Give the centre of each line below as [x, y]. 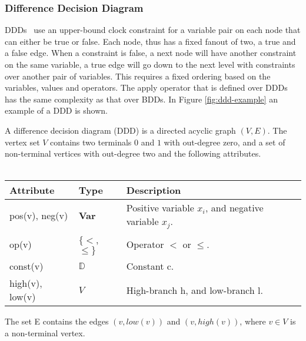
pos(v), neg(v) [39, 215]
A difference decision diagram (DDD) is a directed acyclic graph [120, 130]
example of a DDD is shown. [56, 110]
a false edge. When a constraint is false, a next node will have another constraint [151, 53]
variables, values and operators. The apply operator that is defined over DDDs [146, 87]
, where [253, 321]
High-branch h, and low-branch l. [194, 290]
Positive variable [160, 208]
